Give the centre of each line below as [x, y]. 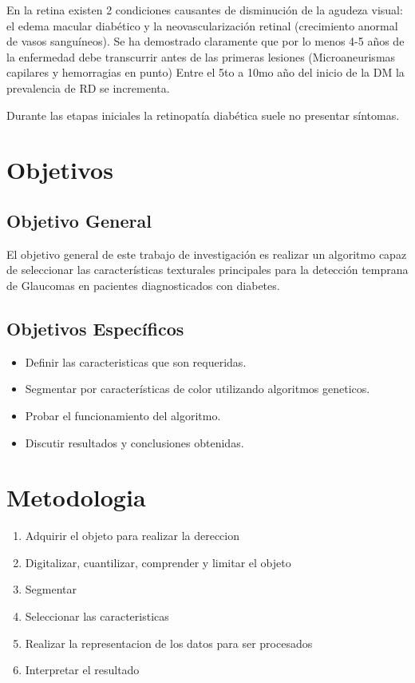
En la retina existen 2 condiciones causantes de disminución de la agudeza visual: [205, 10]
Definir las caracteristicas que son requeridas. [136, 361]
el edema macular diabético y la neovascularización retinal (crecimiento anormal [202, 25]
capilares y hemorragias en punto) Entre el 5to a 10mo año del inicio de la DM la [206, 72]
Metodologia [76, 497]
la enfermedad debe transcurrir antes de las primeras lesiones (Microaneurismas [201, 56]
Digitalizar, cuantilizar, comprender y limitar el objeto [158, 562]
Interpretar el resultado [82, 670]
